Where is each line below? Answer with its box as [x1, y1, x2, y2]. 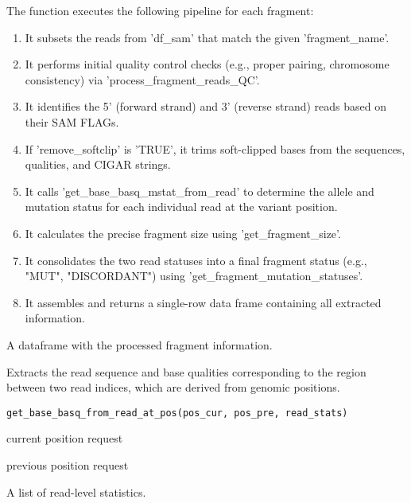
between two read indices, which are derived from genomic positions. [6, 379, 340, 396]
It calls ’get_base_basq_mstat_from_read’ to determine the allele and [25, 182, 374, 199]
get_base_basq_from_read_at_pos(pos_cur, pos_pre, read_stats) [6, 407, 348, 419]
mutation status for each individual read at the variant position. [25, 198, 338, 215]
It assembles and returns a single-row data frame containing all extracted [25, 294, 382, 310]
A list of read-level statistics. [6, 483, 146, 500]
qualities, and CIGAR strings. [25, 156, 171, 173]
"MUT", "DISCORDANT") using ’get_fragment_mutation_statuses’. [25, 267, 363, 284]
